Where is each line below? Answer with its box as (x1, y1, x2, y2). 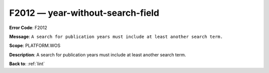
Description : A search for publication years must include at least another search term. (9, 52, 186, 58)
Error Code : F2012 (9, 25, 47, 31)
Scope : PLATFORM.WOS (9, 42, 61, 49)
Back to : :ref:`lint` (9, 61, 45, 67)
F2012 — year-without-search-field (9, 7, 159, 18)
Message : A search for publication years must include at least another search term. (9, 34, 223, 39)
